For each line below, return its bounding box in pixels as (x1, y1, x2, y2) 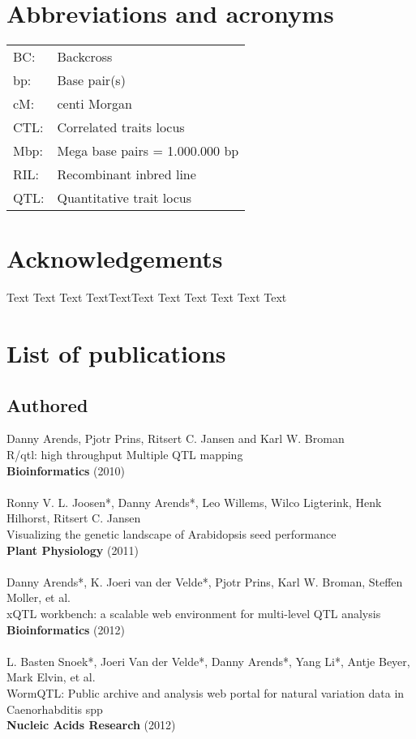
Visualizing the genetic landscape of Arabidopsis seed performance (6, 525, 337, 542)
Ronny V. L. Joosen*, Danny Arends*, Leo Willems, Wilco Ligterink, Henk (6, 493, 382, 510)
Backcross (57, 47, 113, 67)
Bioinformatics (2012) (6, 621, 126, 638)
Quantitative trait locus (57, 188, 191, 208)
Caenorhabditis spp (6, 700, 103, 717)
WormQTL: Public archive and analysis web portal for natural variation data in (6, 684, 405, 701)
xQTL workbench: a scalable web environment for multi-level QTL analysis (6, 604, 381, 621)
